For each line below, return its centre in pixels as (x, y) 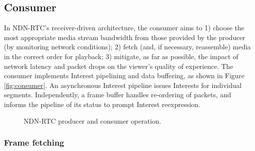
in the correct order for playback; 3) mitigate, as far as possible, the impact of (121, 56)
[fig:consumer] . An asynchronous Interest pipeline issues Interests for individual (123, 85)
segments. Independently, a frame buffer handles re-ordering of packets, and (118, 95)
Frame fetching (34, 142)
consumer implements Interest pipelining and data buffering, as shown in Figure (124, 75)
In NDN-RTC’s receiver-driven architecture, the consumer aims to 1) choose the (124, 28)
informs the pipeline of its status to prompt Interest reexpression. (102, 104)
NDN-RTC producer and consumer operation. (92, 120)
